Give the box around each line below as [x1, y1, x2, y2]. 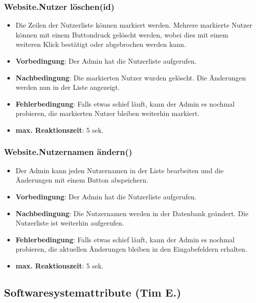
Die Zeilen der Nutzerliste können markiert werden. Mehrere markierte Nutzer [15, 20, 253, 30]
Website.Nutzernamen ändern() [4, 146, 133, 158]
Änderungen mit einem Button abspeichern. [15, 175, 148, 185]
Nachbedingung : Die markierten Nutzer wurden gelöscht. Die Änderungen [15, 72, 246, 82]
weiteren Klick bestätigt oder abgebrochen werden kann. [15, 39, 186, 49]
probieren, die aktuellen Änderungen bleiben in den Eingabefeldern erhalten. [15, 244, 247, 254]
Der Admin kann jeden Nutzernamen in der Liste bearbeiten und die [15, 165, 224, 175]
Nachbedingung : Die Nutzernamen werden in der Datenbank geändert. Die [15, 208, 249, 218]
